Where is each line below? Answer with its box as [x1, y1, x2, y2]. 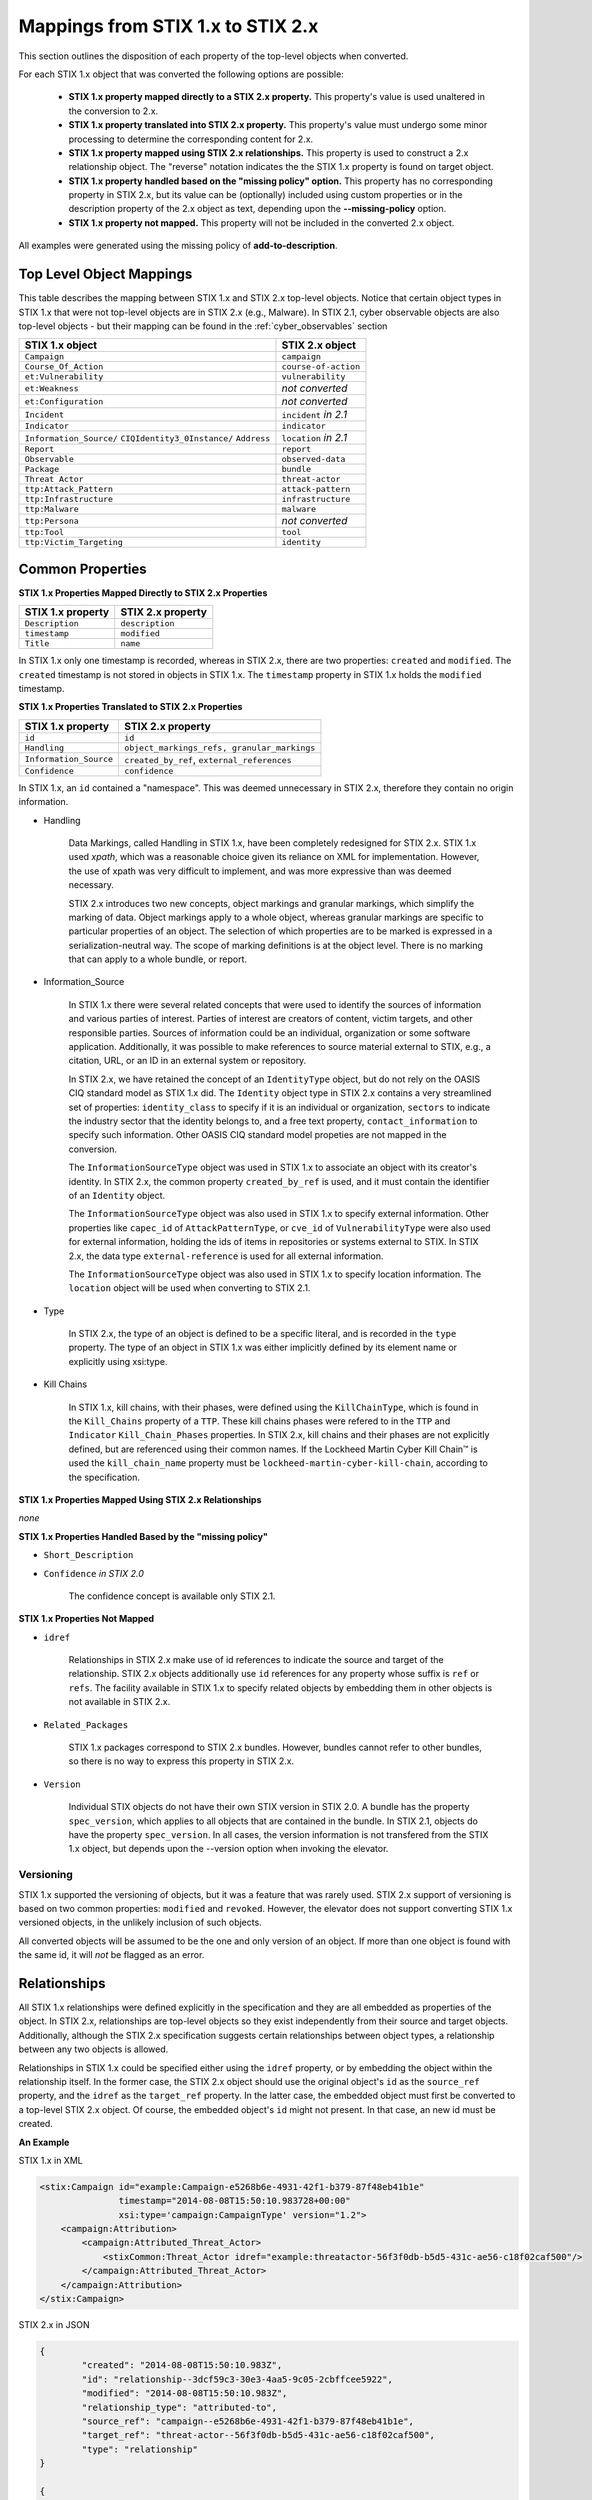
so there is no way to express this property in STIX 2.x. [68, 1755, 295, 1767]
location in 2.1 [281, 431, 348, 445]
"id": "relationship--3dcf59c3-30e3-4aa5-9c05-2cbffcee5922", [81, 2373, 394, 2385]
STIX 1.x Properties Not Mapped [18, 1613, 155, 1625]
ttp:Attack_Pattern [24, 484, 114, 495]
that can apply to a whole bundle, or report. [68, 953, 247, 965]
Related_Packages [43, 1719, 129, 1730]
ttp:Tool [24, 527, 65, 538]
